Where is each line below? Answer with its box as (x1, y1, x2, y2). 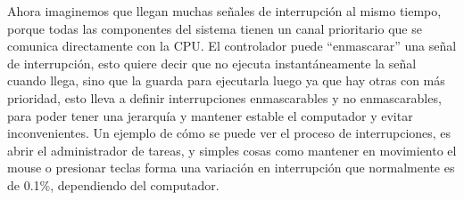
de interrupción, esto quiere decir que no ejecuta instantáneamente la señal (7, 53, 417, 72)
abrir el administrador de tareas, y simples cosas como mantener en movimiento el (7, 140, 457, 159)
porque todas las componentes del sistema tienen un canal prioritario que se (7, 19, 422, 37)
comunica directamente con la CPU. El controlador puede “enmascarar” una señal (7, 36, 457, 55)
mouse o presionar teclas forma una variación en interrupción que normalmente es (7, 158, 455, 177)
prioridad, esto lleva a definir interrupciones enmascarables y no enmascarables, (7, 88, 442, 107)
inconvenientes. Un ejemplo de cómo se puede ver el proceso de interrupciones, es (7, 124, 452, 142)
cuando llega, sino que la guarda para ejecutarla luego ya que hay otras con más (7, 71, 445, 90)
